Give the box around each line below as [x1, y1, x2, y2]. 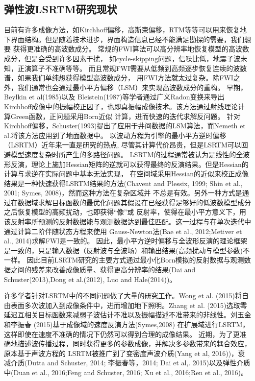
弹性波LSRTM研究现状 [4, 1, 117, 17]
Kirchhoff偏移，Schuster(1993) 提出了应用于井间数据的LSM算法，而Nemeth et [4, 120, 246, 131]
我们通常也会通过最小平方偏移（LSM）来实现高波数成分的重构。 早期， [17, 82, 248, 92]
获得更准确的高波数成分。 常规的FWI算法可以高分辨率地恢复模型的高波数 [13, 44, 249, 54]
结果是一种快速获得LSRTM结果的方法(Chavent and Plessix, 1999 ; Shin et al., [4, 178, 243, 188]
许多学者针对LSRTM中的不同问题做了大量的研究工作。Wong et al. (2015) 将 [4, 290, 242, 301]
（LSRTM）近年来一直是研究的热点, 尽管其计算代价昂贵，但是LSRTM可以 [4, 140, 241, 150]
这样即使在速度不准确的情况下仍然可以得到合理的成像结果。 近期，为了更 [4, 329, 240, 339]
